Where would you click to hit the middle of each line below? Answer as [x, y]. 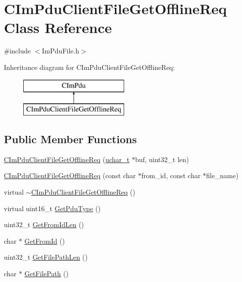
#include [17, 51]
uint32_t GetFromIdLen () [44, 224]
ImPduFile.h [61, 51]
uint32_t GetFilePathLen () [46, 257]
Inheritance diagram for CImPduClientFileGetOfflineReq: [89, 67]
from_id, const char [171, 175]
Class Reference [58, 27]
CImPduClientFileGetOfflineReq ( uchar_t [67, 159]
